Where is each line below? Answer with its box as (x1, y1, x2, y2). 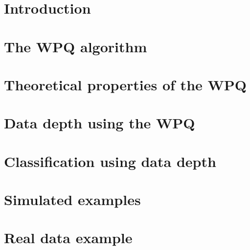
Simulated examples (4, 189, 141, 209)
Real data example (4, 228, 133, 248)
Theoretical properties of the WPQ (4, 74, 247, 94)
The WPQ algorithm (4, 36, 147, 56)
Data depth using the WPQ (4, 113, 195, 133)
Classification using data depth (4, 151, 216, 171)
